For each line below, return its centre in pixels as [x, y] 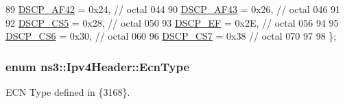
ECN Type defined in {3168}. [68, 92]
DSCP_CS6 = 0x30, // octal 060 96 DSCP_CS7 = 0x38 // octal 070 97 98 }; [171, 36]
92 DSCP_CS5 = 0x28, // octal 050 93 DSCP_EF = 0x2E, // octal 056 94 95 [172, 22]
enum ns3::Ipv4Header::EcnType [98, 66]
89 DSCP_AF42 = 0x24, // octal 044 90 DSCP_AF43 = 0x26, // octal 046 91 [173, 9]
